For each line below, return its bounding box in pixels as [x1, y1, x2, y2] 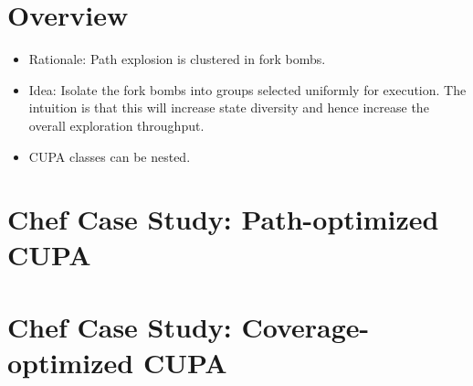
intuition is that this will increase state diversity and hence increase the [28, 98, 429, 117]
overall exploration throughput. [28, 115, 205, 134]
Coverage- [241, 307, 370, 345]
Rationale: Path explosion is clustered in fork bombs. [28, 49, 326, 69]
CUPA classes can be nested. [28, 146, 191, 166]
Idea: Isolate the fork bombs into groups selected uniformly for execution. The [28, 80, 467, 99]
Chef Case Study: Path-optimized [7, 200, 439, 238]
